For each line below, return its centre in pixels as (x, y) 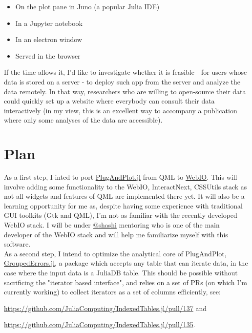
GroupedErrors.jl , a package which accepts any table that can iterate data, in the (126, 263)
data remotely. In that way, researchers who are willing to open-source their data (125, 91)
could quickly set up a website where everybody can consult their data (109, 101)
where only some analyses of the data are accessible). (83, 120)
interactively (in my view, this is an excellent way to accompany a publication (121, 110)
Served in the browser (48, 55)
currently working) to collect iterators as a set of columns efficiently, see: (112, 292)
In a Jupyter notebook (49, 23)
